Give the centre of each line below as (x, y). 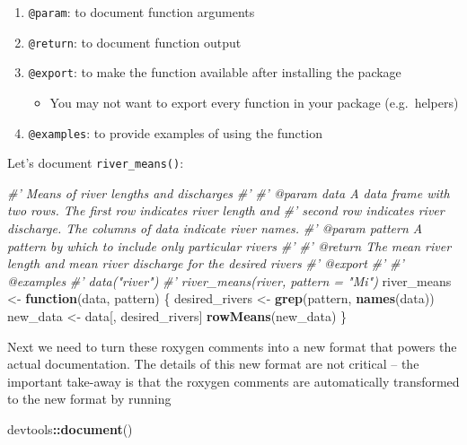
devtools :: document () (70, 429)
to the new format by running (89, 399)
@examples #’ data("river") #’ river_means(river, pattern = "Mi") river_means (229, 280)
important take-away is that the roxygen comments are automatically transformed (233, 381)
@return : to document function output (135, 42)
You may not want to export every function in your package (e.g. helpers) (254, 102)
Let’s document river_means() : (96, 163)
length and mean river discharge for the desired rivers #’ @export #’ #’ (206, 263)
